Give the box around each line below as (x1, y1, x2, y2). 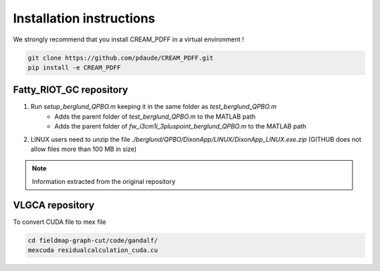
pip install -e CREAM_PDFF (27, 63, 121, 72)
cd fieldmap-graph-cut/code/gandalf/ (27, 236, 158, 244)
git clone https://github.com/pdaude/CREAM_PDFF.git (27, 53, 214, 62)
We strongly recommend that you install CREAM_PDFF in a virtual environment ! (13, 35, 244, 44)
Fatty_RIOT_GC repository (13, 84, 128, 96)
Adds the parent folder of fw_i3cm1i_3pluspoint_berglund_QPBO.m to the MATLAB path (54, 122, 307, 131)
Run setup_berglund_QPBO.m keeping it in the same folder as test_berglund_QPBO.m (30, 103, 277, 111)
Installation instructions (13, 11, 156, 26)
